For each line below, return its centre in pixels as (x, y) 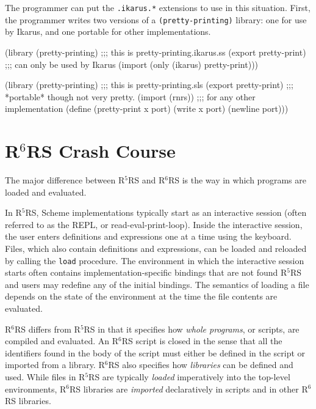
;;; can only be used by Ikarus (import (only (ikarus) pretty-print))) (132, 64)
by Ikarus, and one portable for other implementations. (108, 31)
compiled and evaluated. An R (62, 341)
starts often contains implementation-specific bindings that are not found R (146, 272)
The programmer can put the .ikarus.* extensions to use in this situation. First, (158, 7)
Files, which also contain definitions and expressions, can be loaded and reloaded (156, 248)
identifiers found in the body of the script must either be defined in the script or (155, 352)
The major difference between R (65, 180)
